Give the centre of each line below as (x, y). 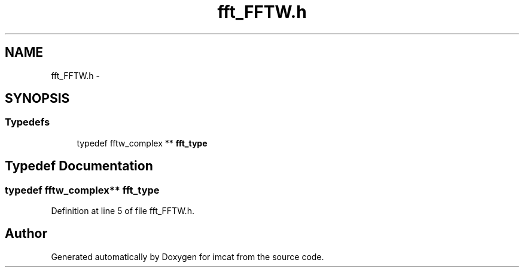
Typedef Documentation (79, 166)
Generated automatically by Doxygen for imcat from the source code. (188, 256)
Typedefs (28, 122)
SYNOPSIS (37, 99)
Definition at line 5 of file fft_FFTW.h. (123, 211)
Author (26, 234)
